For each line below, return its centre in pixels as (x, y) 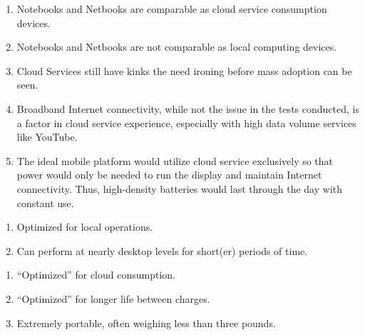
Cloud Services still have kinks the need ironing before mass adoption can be (184, 70)
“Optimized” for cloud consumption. (96, 275)
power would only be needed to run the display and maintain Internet (169, 175)
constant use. (45, 202)
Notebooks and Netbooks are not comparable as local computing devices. (177, 47)
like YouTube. (47, 137)
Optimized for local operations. (85, 227)
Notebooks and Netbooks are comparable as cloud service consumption (172, 9)
